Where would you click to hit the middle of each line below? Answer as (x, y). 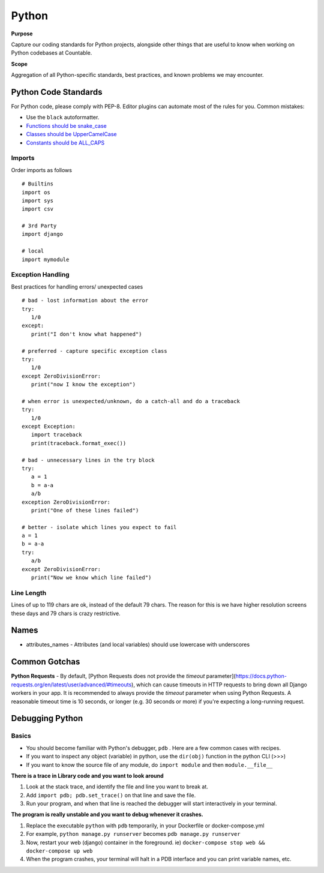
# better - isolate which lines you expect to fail (99, 527)
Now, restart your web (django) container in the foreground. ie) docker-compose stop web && (145, 842)
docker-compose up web (59, 851)
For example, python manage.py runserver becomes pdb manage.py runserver (133, 834)
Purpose (22, 34)
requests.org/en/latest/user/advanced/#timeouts (71, 685)
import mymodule (46, 259)
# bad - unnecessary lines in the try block (88, 460)
